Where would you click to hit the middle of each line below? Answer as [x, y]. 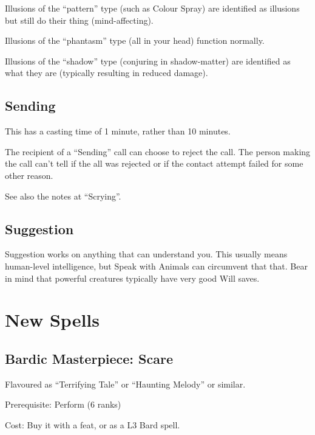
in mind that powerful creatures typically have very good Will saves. [132, 278]
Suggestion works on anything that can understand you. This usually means [146, 254]
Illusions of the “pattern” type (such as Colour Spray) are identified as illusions [152, 8]
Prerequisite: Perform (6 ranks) [63, 404]
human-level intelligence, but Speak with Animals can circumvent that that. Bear [156, 266]
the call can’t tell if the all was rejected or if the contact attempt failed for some [154, 163]
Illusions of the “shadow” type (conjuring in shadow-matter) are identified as [148, 61]
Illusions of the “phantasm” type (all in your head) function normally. [135, 40]
